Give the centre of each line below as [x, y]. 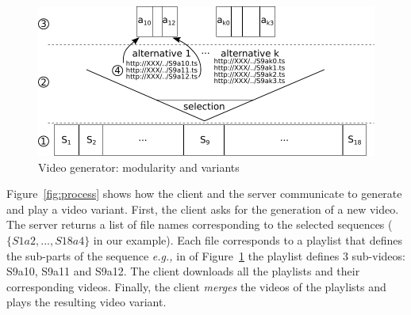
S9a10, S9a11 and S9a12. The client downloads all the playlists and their [183, 271]
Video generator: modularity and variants [139, 167]
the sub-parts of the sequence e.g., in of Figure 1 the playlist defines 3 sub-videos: [206, 255]
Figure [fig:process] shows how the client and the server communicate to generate [204, 194]
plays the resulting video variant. [86, 302]
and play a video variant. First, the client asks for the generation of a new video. [203, 209]
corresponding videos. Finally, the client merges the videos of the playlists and [196, 286]
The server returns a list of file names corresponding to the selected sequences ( [200, 224]
